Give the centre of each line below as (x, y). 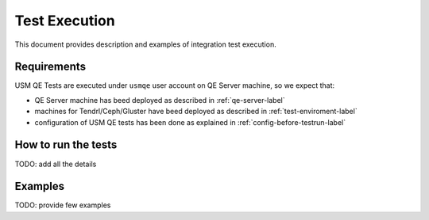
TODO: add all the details (56, 164)
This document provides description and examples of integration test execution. (146, 44)
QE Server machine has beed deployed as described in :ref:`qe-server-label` (160, 100)
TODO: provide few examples (63, 205)
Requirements (50, 67)
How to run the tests (66, 145)
